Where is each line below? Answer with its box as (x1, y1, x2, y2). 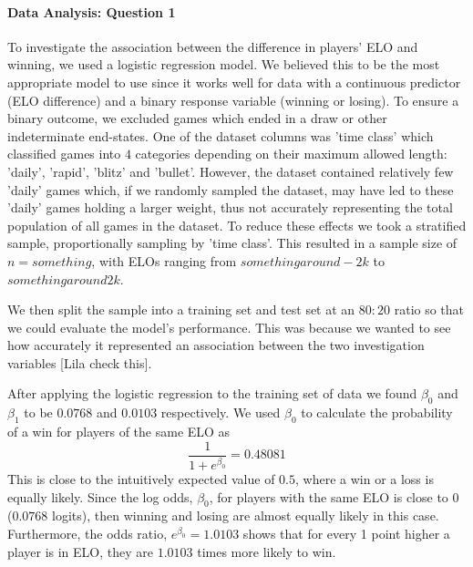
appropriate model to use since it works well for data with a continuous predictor (7, 72, 461, 91)
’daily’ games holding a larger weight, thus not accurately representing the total (7, 198, 453, 217)
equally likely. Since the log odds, (7, 487, 193, 506)
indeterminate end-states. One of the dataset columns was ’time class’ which (7, 126, 434, 145)
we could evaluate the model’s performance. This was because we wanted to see (7, 317, 451, 336)
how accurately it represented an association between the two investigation (7, 335, 425, 355)
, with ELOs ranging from (91, 251, 237, 270)
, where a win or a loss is (295, 469, 434, 489)
